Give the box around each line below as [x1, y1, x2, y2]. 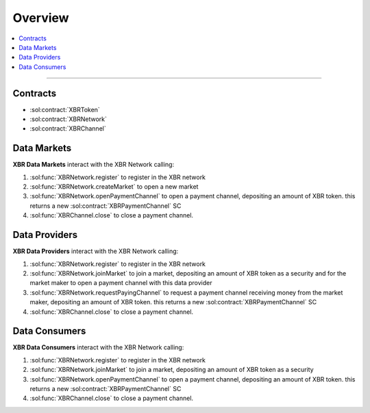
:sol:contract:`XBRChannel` [29, 124, 106, 133]
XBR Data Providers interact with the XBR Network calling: [12, 247, 179, 256]
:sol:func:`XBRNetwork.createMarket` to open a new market [29, 183, 199, 191]
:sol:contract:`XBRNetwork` [29, 115, 108, 123]
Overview [12, 10, 69, 25]
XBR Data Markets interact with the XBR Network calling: [12, 161, 175, 169]
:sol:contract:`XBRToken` [29, 105, 101, 114]
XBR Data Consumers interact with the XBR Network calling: [12, 343, 184, 351]
